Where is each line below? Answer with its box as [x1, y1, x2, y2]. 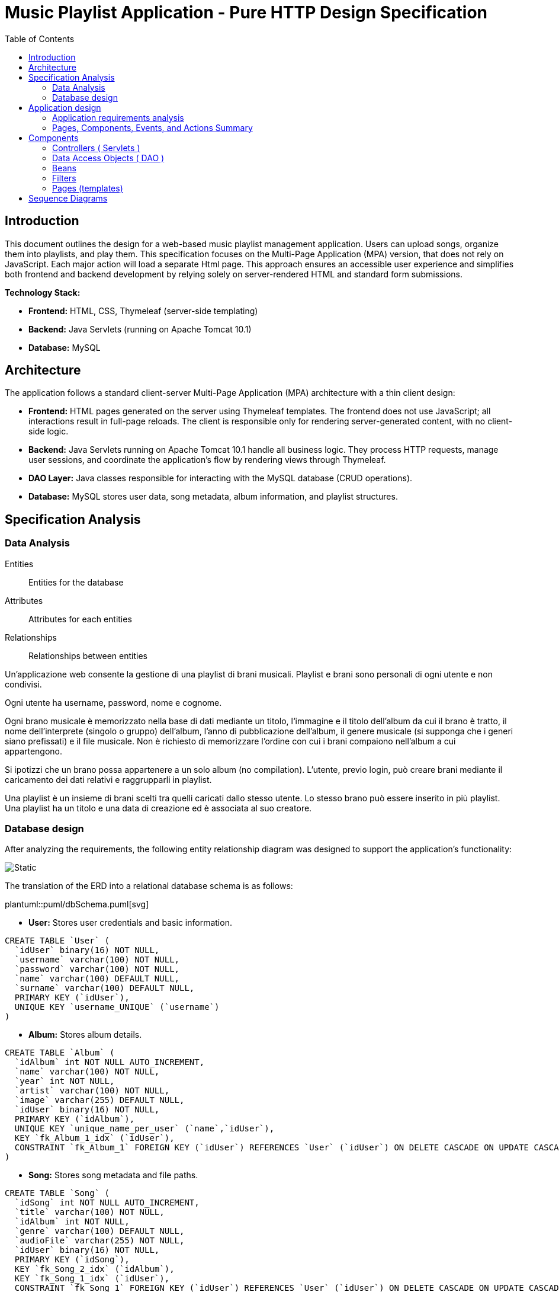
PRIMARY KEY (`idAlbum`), [14, 1114, 135, 1124]
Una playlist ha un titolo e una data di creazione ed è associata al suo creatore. [5, 802, 312, 813]
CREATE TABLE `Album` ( [5, 1048, 115, 1058]
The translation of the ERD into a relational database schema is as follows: [5, 881, 293, 891]
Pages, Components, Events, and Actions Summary [52, 122, 253, 133]
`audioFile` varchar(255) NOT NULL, [14, 1236, 185, 1246]
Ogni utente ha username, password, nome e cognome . [5, 697, 222, 708]
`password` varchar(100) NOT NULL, [14, 964, 180, 974]
